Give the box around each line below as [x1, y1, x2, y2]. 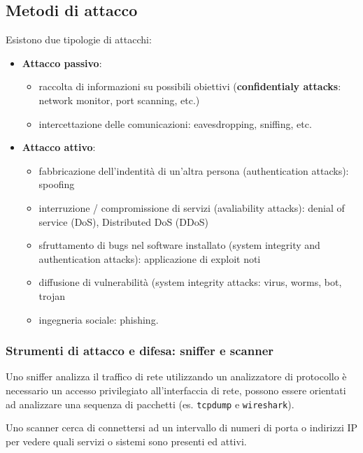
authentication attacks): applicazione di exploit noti [38, 251, 261, 266]
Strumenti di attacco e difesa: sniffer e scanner [6, 342, 274, 359]
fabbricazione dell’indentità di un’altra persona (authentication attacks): [38, 163, 349, 178]
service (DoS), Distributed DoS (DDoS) [38, 214, 208, 229]
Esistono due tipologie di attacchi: [6, 32, 152, 47]
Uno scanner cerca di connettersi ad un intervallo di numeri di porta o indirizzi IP [6, 420, 358, 435]
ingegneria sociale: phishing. [38, 312, 159, 326]
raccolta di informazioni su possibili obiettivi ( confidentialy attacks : [38, 79, 341, 94]
